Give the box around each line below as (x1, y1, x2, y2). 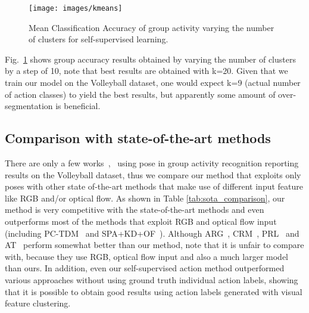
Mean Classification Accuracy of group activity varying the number (29, 21, 274, 33)
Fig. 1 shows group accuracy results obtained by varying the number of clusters (5, 52, 296, 65)
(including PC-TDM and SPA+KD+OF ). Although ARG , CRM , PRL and (5, 227, 299, 239)
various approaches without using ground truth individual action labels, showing (5, 273, 298, 286)
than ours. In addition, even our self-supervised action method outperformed (5, 262, 285, 274)
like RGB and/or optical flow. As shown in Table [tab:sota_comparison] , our (5, 191, 285, 204)
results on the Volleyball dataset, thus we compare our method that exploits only (5, 168, 301, 181)
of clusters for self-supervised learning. (29, 33, 168, 45)
